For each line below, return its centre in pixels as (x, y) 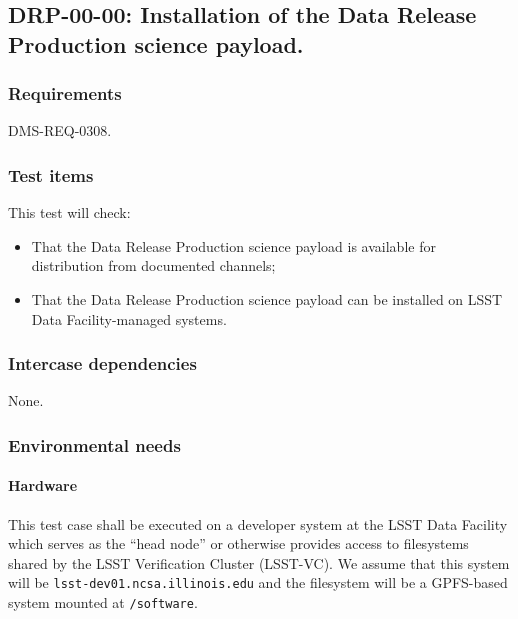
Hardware (43, 485)
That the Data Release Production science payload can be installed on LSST (267, 298)
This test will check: (69, 212)
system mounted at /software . (103, 602)
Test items (51, 174)
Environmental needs (94, 444)
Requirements (65, 93)
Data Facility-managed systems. (129, 318)
